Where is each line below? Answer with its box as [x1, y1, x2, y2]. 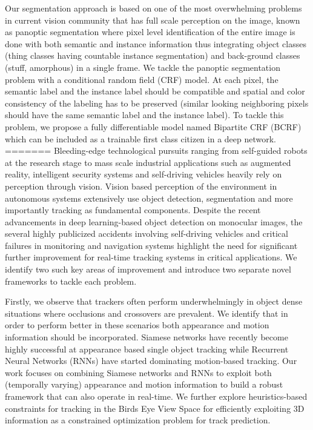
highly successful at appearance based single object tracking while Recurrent [5, 342, 289, 355]
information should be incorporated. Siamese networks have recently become [5, 331, 288, 343]
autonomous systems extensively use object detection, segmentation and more [5, 191, 293, 204]
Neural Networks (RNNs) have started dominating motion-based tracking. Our [5, 354, 297, 367]
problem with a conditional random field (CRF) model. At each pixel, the [5, 73, 278, 85]
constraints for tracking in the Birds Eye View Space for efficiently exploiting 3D [5, 402, 305, 414]
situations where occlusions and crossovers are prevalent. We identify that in [5, 306, 288, 319]
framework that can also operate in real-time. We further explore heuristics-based [5, 390, 308, 402]
